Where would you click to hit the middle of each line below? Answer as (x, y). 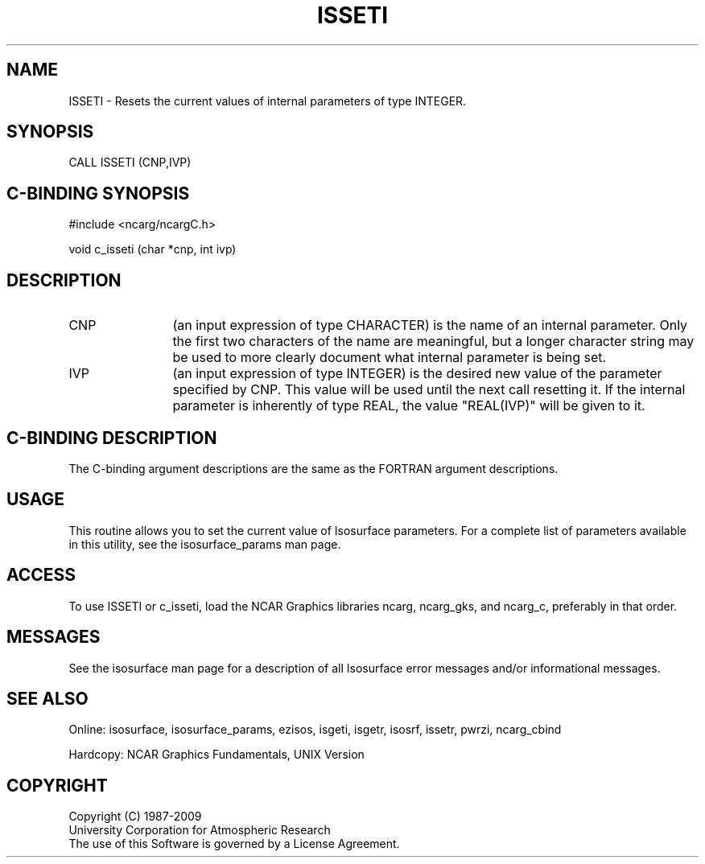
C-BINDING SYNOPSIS (98, 193)
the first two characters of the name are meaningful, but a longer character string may (433, 341)
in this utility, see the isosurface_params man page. (205, 544)
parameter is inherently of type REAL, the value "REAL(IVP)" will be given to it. (409, 406)
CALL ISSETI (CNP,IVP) (130, 163)
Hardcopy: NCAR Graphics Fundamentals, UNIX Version (216, 755)
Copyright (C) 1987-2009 (135, 817)
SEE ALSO (47, 698)
